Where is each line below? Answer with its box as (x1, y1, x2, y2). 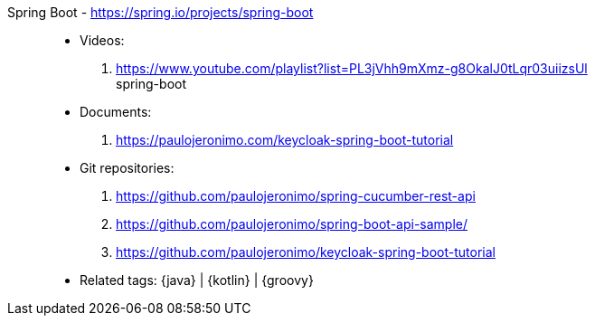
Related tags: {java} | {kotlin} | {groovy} (80, 272, 314, 288)
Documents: (80, 104, 152, 119)
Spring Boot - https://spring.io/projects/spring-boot (7, 5, 314, 20)
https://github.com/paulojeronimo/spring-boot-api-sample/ (116, 216, 468, 232)
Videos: (80, 33, 125, 48)
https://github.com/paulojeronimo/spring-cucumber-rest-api (116, 188, 476, 204)
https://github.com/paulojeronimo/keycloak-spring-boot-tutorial (116, 244, 496, 260)
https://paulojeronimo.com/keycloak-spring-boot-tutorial (116, 132, 454, 147)
